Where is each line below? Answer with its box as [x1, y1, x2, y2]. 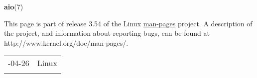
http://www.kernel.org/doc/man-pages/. [4, 37, 128, 48]
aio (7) [4, 1, 23, 11]
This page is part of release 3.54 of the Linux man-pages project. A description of [4, 18, 253, 28]
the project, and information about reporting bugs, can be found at [4, 28, 210, 38]
